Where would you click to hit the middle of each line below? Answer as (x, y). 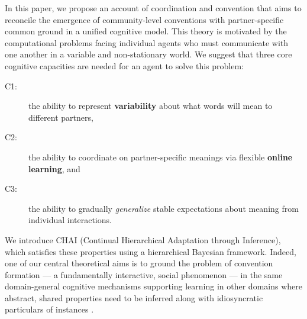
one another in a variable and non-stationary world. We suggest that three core (148, 54)
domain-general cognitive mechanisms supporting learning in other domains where (153, 286)
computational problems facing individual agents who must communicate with (147, 42)
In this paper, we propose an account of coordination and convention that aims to (153, 8)
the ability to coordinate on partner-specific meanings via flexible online (161, 157)
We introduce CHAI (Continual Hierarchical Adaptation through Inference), (143, 239)
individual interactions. (70, 220)
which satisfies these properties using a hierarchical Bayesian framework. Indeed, (151, 251)
